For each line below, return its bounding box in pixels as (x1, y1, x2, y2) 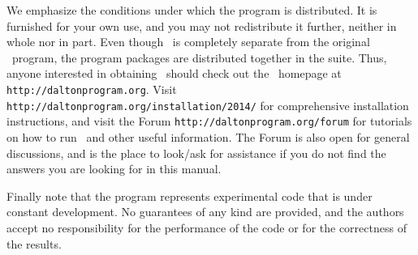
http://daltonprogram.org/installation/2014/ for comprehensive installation (6, 96, 409, 113)
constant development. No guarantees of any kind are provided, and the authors (6, 203, 404, 220)
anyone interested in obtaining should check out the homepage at (6, 65, 342, 82)
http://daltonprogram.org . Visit (6, 80, 177, 97)
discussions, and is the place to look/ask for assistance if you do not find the (6, 144, 386, 161)
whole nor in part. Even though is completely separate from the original (6, 33, 370, 50)
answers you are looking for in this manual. (6, 160, 222, 177)
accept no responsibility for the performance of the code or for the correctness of (6, 219, 407, 236)
